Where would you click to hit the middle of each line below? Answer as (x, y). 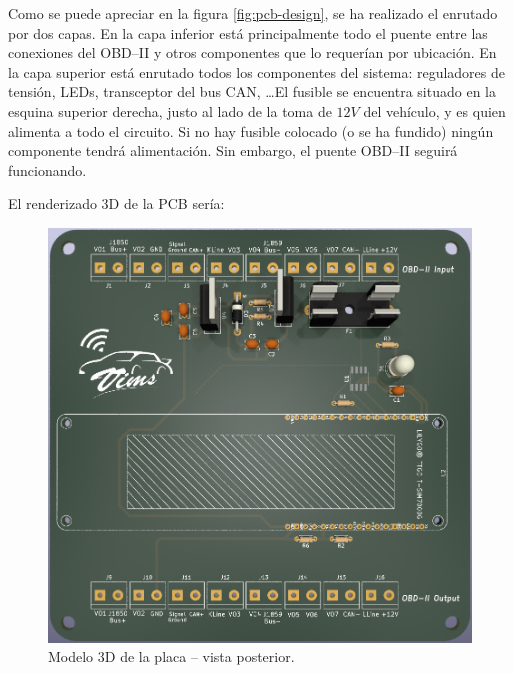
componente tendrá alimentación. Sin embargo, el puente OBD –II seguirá (233, 150)
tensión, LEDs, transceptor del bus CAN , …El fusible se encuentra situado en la (252, 91)
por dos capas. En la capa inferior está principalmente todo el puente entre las (248, 32)
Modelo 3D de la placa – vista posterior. (171, 656)
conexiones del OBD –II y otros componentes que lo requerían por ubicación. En (252, 52)
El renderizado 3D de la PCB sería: (116, 203)
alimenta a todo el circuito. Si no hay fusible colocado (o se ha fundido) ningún (251, 130)
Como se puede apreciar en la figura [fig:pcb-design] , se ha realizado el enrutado (253, 13)
